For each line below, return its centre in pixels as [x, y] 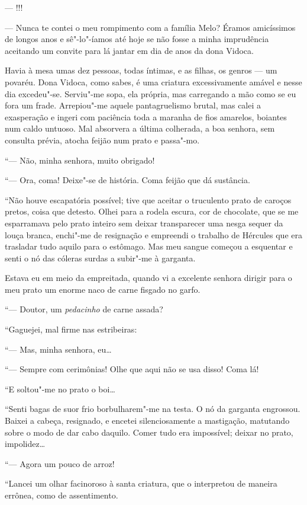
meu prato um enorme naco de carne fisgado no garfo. [103, 289]
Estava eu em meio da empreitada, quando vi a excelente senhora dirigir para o [148, 278]
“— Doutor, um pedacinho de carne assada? [84, 309]
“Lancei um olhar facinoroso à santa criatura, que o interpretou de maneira [141, 483]
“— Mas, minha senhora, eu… [58, 349]
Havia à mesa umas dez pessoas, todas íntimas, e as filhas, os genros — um [141, 70]
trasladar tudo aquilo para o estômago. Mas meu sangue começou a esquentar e [149, 246]
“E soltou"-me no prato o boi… [60, 389]
